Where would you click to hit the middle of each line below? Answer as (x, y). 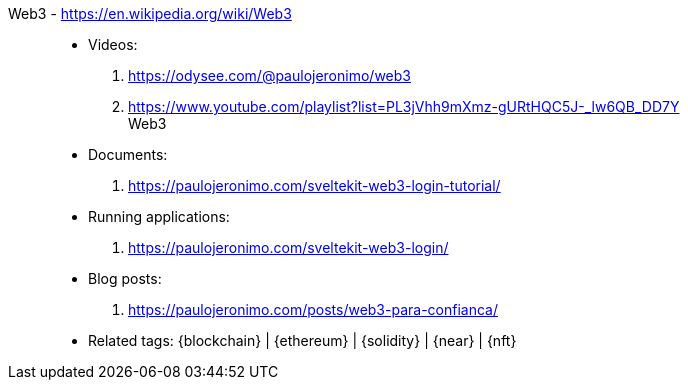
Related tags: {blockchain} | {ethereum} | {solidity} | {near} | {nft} (302, 340)
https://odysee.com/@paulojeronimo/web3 (269, 75)
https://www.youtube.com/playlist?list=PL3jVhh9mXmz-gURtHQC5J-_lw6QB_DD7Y (404, 106)
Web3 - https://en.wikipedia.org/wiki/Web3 (150, 13)
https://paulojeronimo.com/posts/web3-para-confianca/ (313, 309)
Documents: (128, 154)
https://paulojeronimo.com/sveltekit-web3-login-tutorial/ (314, 185)
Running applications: (159, 216)
